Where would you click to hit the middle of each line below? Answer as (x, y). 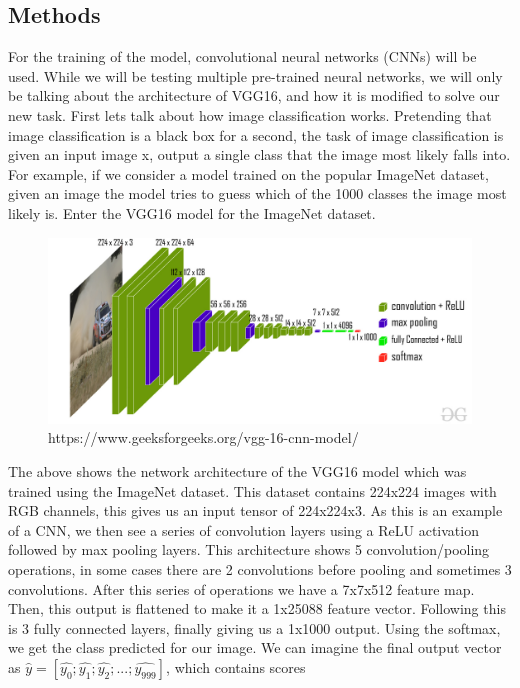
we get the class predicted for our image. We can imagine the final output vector (255, 647)
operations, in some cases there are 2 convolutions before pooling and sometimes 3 (260, 569)
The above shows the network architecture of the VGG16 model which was (237, 471)
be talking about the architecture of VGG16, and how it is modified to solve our (254, 95)
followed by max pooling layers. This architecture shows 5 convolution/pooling (249, 549)
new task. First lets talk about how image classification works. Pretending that (250, 114)
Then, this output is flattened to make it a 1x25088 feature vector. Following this (257, 608)
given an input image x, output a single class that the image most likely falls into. (259, 154)
